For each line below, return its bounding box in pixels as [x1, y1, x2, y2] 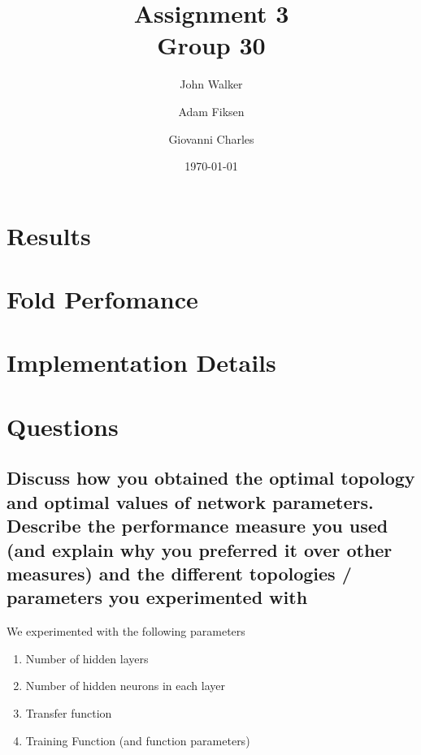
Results [7, 218, 91, 252]
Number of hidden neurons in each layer [25, 677, 226, 694]
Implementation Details [7, 346, 276, 379]
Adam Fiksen [178, 102, 245, 119]
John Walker [180, 75, 243, 93]
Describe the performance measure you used [7, 513, 388, 538]
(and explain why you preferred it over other [7, 537, 393, 562]
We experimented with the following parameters [7, 623, 245, 640]
